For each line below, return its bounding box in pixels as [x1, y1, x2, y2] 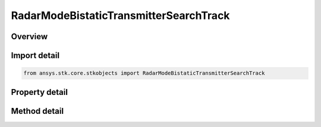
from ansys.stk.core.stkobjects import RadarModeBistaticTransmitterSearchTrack [23, 70, 265, 77]
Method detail [11, 106, 64, 116]
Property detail [11, 87, 68, 97]
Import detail [11, 50, 59, 61]
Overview [11, 31, 48, 42]
